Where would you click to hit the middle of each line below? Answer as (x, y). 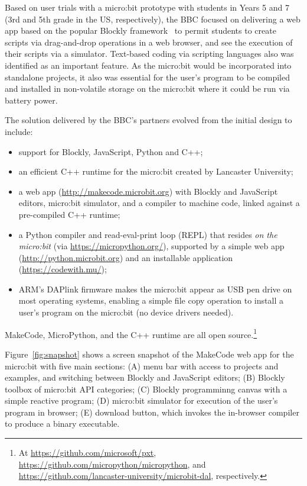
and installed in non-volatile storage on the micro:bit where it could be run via (147, 88)
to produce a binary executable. (62, 424)
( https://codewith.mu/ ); (63, 269)
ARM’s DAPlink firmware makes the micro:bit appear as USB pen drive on (155, 289)
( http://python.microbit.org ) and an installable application (126, 257)
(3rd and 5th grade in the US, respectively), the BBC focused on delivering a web (153, 19)
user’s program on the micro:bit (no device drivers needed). (126, 312)
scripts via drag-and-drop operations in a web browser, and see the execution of (149, 42)
